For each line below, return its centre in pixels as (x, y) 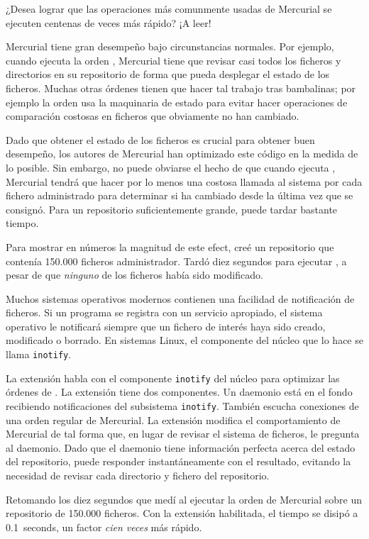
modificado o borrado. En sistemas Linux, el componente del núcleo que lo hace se (184, 340)
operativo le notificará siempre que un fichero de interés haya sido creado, (166, 326)
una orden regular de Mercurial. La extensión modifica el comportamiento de (173, 419)
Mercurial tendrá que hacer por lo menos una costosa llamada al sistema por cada (184, 181)
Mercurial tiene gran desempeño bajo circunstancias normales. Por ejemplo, (170, 46)
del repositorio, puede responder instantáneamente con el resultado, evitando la (178, 461)
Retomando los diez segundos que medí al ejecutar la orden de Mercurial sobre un (184, 499)
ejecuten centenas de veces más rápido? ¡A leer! (109, 22)
